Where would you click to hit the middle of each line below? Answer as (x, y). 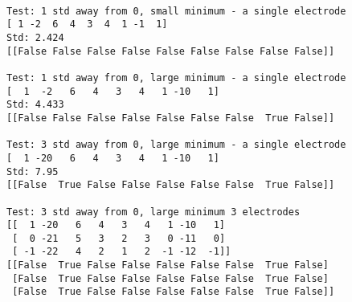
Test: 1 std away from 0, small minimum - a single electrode (176, 11)
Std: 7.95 (33, 171)
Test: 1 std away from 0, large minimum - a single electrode (176, 78)
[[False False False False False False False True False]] (171, 118)
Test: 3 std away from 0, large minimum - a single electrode (176, 145)
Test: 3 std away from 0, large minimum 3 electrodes (153, 212)
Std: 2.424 (35, 37)
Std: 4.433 (35, 105)
